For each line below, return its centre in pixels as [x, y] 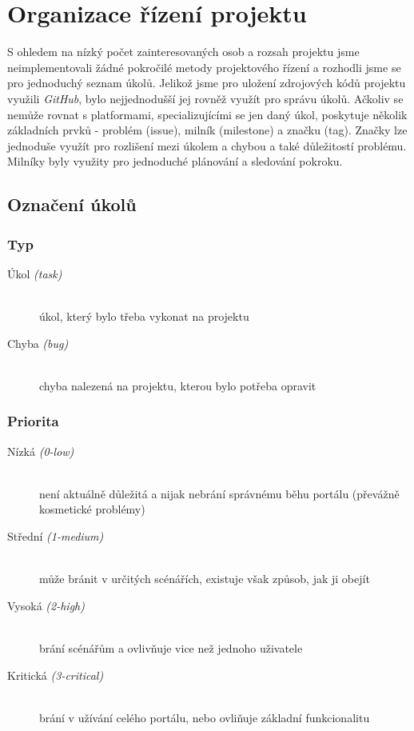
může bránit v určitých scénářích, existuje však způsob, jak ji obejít [205, 579]
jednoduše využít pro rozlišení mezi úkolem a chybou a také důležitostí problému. [207, 145]
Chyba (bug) [38, 343]
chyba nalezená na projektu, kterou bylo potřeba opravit [178, 385]
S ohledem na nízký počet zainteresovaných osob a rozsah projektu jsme [183, 52]
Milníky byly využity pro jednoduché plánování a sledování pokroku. [175, 161]
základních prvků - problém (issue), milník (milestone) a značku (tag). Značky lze [207, 130]
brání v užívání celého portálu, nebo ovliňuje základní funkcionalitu [205, 717]
